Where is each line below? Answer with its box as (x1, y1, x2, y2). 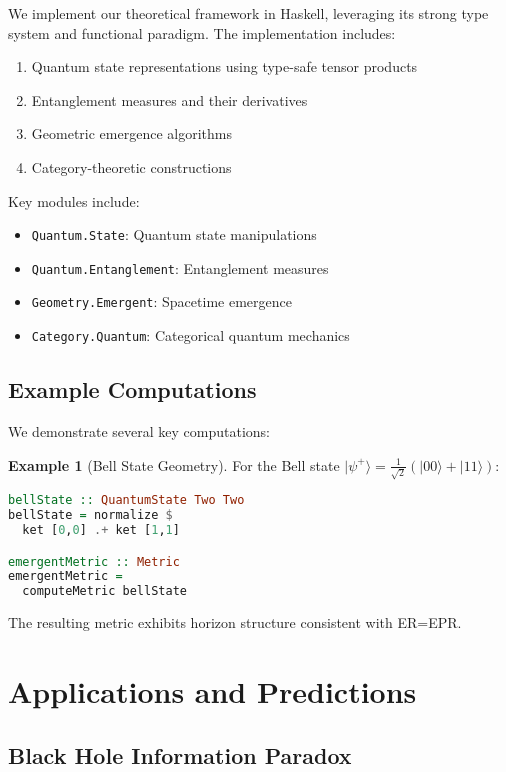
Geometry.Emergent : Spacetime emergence (31, 291, 292, 312)
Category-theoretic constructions (31, 156, 232, 177)
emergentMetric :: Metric (8, 554, 180, 569)
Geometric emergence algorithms (31, 123, 232, 144)
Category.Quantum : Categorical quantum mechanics (31, 325, 350, 346)
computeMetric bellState (22, 584, 187, 599)
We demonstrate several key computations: (8, 420, 271, 441)
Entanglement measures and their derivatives (31, 89, 308, 110)
